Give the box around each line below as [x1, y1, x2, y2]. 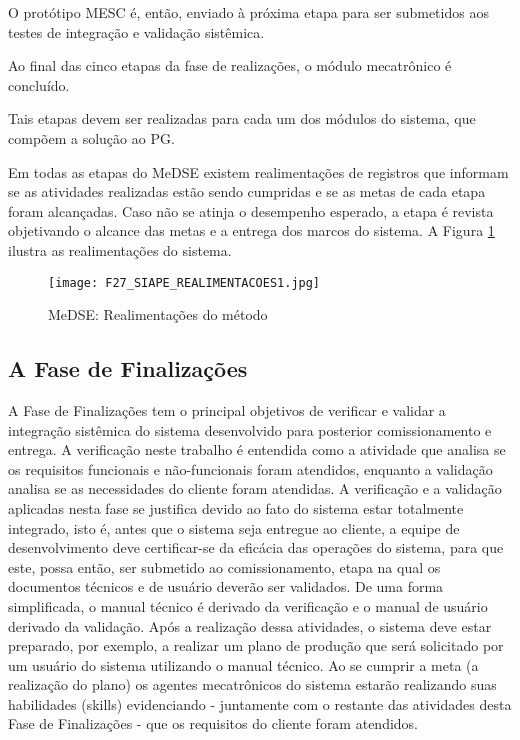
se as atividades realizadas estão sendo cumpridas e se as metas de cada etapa [8, 181, 486, 202]
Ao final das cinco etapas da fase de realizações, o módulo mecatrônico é [8, 55, 452, 76]
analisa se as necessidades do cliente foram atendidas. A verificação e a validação [8, 478, 502, 499]
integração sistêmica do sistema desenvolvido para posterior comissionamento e [8, 419, 492, 440]
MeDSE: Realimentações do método [48, 304, 268, 325]
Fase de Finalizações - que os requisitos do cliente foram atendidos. [8, 713, 419, 734]
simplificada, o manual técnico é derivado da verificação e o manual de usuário [8, 595, 488, 616]
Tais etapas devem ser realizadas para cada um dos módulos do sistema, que [8, 108, 476, 129]
